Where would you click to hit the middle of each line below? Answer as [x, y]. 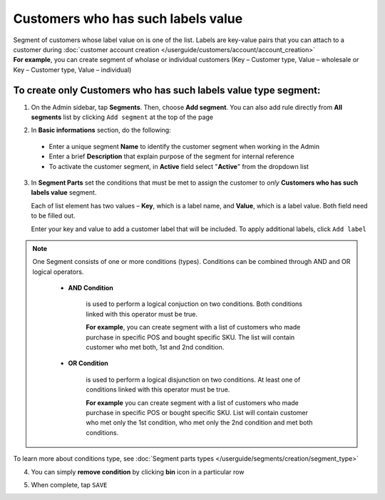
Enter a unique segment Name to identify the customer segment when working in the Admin [184, 146]
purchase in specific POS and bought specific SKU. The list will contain [190, 337]
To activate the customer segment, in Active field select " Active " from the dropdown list [179, 166]
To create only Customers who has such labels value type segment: [167, 90]
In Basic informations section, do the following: [101, 130]
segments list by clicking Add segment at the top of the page [122, 117]
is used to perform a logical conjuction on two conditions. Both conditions [194, 304]
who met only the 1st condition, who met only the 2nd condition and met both [199, 423]
